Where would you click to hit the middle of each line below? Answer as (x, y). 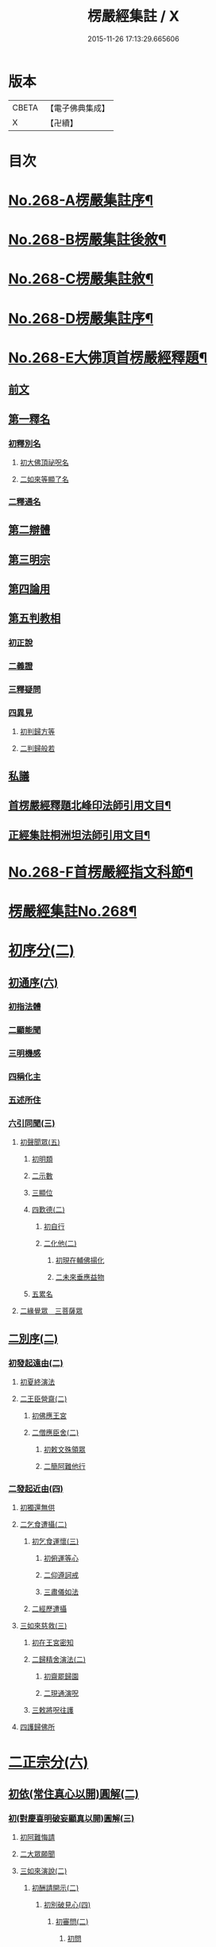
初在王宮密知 (52, 1643)
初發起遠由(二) (36, 1363)
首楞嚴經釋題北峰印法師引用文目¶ (90, 806)
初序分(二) (42, 951)
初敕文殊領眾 (64, 1450)
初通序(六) (33, 982)
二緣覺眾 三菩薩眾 (51, 1311)
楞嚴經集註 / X (133, 16)
